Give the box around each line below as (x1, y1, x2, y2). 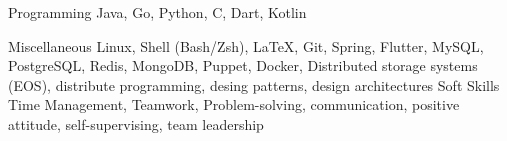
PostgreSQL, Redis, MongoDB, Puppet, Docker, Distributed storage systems (8, 55, 478, 76)
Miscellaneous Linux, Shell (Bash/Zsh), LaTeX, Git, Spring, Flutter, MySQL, (8, 35, 484, 56)
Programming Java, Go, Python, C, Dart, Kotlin (8, 2, 307, 22)
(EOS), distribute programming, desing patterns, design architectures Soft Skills (8, 74, 500, 95)
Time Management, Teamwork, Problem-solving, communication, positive (8, 94, 460, 115)
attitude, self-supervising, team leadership (8, 113, 264, 134)
